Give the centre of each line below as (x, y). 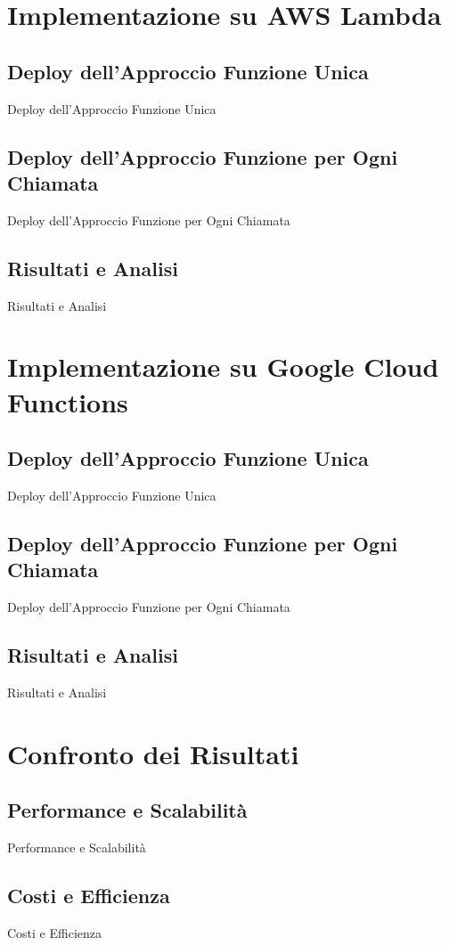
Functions (68, 401)
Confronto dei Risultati (153, 753)
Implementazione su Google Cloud (223, 367)
